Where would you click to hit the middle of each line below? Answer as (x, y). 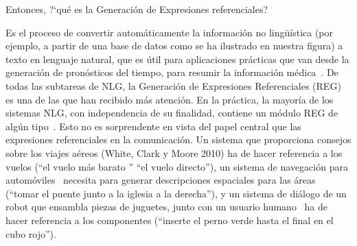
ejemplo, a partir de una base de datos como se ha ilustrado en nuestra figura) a (174, 46)
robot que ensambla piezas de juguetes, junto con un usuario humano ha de (167, 207)
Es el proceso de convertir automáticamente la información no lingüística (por (170, 32)
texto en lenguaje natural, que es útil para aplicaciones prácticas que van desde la (177, 59)
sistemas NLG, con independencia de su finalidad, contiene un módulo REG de (172, 113)
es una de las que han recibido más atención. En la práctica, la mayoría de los (170, 99)
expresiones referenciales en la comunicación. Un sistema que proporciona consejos (178, 139)
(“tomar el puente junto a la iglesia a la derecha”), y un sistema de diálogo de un (176, 193)
